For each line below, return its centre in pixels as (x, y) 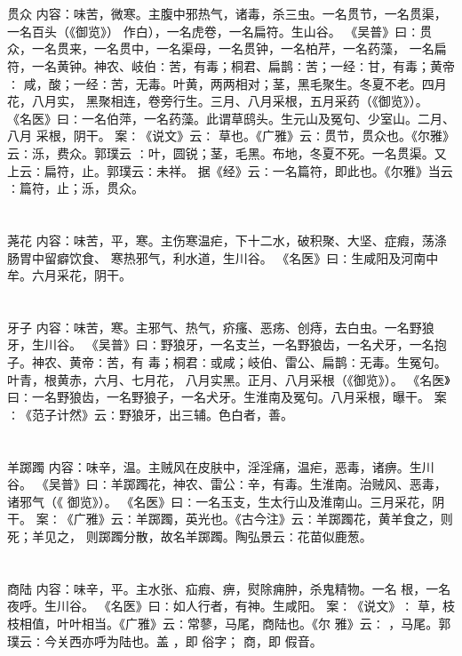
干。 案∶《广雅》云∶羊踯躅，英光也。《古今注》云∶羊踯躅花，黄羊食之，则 (230, 519)
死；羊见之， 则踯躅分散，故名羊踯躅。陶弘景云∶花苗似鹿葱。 (190, 536)
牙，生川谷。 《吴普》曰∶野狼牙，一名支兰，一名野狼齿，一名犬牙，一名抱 (227, 344)
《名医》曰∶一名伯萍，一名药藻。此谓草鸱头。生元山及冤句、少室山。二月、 (231, 118)
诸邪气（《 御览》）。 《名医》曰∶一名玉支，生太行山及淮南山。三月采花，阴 (226, 501)
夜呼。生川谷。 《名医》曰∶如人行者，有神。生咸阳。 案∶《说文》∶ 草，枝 (231, 606)
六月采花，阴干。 (81, 275)
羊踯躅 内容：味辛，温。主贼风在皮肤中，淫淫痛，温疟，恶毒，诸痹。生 (215, 466)
